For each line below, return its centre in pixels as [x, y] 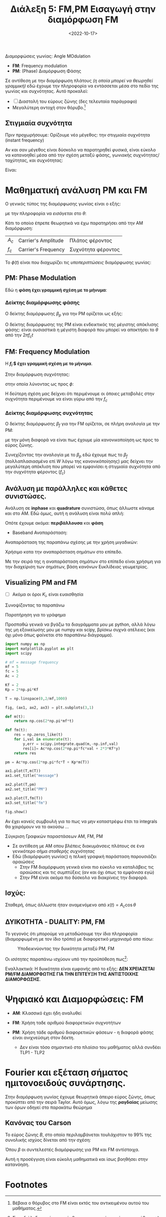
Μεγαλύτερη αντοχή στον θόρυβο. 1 [49, 107]
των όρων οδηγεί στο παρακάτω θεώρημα [49, 1107]
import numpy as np [25, 644]
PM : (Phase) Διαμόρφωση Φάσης [47, 71]
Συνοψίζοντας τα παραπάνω [35, 605]
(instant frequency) [25, 140]
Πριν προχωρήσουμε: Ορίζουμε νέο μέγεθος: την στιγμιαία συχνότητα [78, 135]
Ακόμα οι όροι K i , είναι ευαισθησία [48, 595]
